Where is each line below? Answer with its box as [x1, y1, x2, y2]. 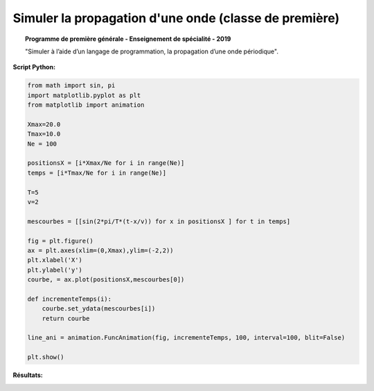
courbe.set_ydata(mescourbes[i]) [42, 305, 156, 313]
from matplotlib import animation [27, 101, 145, 109]
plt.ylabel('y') [27, 266, 83, 274]
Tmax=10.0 [27, 130, 61, 138]
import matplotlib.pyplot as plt [27, 91, 141, 99]
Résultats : [12, 371, 43, 379]
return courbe [42, 314, 90, 322]
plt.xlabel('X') [27, 257, 83, 264]
